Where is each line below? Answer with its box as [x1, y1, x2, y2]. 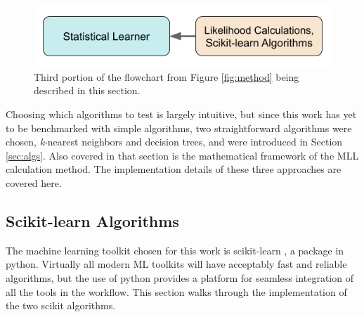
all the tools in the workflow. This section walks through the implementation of [6, 284, 347, 299]
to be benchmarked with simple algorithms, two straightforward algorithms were [6, 120, 352, 135]
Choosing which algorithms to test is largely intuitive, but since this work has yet [6, 107, 357, 122]
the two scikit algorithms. [6, 298, 116, 313]
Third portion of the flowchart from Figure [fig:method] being [34, 69, 299, 84]
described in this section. [34, 83, 141, 98]
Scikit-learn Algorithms [6, 210, 179, 232]
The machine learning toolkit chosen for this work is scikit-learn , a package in [6, 242, 344, 257]
